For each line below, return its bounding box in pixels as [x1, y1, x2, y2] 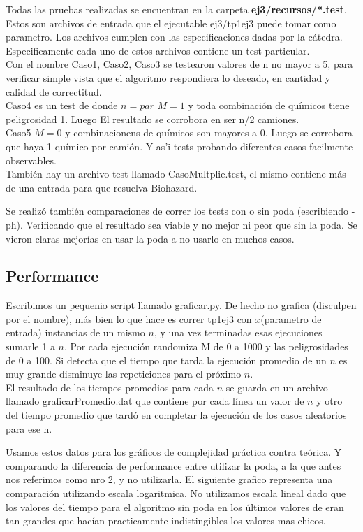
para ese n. [6, 421, 52, 436]
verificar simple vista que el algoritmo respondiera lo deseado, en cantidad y [6, 70, 331, 85]
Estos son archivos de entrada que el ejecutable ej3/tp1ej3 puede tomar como [6, 15, 336, 30]
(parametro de [260, 311, 322, 326]
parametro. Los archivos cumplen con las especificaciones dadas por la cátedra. [6, 29, 343, 44]
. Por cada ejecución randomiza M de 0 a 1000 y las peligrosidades [64, 339, 348, 354]
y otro [316, 394, 343, 408]
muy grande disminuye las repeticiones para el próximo [6, 366, 242, 381]
